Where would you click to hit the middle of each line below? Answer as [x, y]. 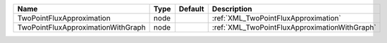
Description [232, 9]
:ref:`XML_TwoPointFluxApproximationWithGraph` [294, 27]
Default [191, 9]
